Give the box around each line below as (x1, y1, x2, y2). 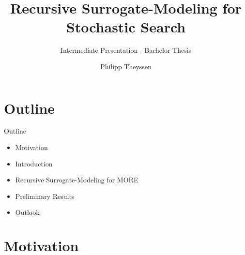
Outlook (15, 207, 40, 217)
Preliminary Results (15, 191, 75, 201)
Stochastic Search (66, 17, 186, 37)
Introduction (15, 158, 53, 168)
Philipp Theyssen (100, 61, 152, 71)
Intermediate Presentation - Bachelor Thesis (60, 45, 192, 55)
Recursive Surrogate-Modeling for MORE (15, 175, 138, 185)
